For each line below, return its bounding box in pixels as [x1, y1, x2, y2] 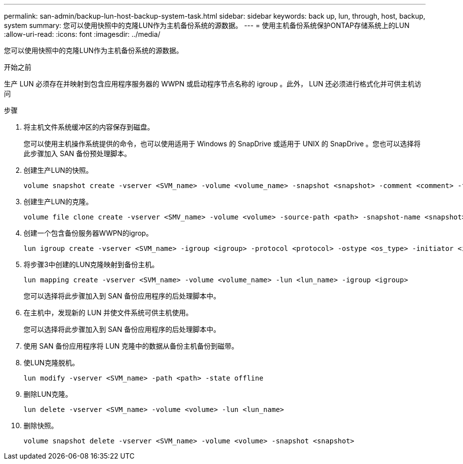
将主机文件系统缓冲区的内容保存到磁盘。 [24, 123, 154, 131]
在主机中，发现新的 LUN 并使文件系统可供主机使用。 [24, 308, 193, 317]
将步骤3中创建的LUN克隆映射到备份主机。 [24, 260, 159, 269]
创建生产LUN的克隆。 [24, 197, 93, 206]
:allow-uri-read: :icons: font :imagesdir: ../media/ [4, 30, 160, 38]
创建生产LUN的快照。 [24, 166, 93, 174]
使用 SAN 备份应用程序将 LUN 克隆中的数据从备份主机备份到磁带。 [24, 342, 238, 350]
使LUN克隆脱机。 [24, 358, 79, 367]
